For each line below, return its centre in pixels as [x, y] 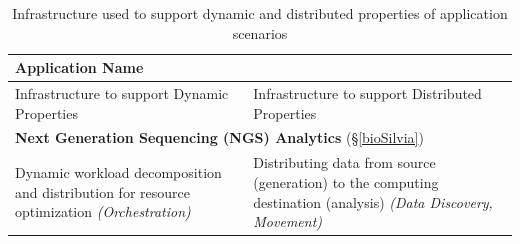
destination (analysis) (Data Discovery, [373, 201]
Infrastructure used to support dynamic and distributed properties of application [260, 13]
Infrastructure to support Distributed [367, 93]
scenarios [260, 32]
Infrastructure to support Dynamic [122, 93]
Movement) [288, 221]
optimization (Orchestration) [103, 211]
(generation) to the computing [346, 181]
